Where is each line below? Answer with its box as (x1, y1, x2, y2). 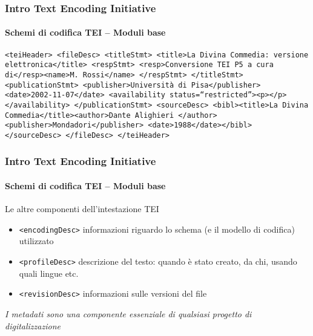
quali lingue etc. (19, 267, 79, 279)
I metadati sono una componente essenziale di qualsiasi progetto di (5, 307, 252, 320)
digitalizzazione (5, 319, 61, 332)
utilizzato (19, 234, 54, 247)
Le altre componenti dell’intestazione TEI (5, 202, 159, 215)
